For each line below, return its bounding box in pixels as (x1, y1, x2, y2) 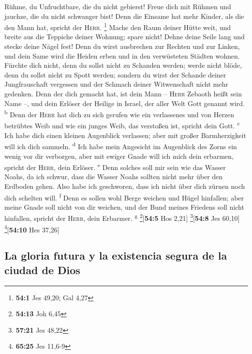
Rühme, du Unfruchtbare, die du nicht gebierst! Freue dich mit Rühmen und (4, 1, 231, 11)
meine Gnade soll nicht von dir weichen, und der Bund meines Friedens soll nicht (4, 201, 244, 212)
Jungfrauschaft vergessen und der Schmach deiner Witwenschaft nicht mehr (4, 79, 228, 89)
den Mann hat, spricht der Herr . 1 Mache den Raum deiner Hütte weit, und (4, 21, 231, 32)
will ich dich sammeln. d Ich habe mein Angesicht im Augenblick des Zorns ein (4, 140, 237, 151)
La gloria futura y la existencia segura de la (4, 248, 227, 263)
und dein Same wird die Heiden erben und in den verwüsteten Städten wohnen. (4, 50, 240, 61)
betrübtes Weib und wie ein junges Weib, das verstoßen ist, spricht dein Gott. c (4, 119, 240, 131)
